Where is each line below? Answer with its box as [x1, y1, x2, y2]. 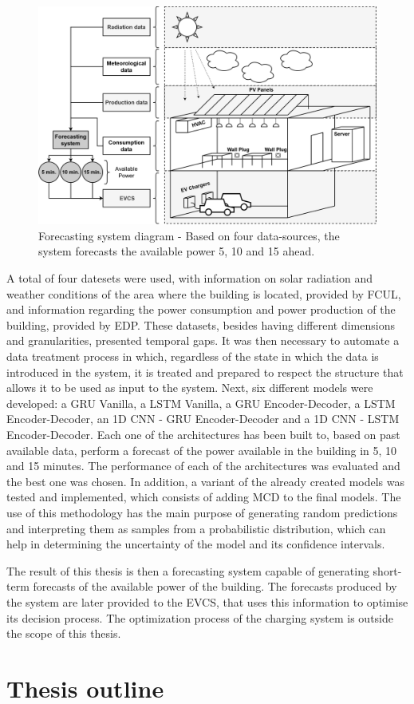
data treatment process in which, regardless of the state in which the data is [6, 348, 379, 365]
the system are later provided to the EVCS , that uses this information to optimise [6, 593, 408, 610]
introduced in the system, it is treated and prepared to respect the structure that [6, 363, 404, 380]
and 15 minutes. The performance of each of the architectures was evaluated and [6, 457, 400, 474]
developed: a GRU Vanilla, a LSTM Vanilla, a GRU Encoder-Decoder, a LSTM [6, 394, 396, 411]
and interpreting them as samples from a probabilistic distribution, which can [6, 520, 386, 536]
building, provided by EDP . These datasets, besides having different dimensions [6, 316, 395, 333]
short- [373, 562, 402, 579]
